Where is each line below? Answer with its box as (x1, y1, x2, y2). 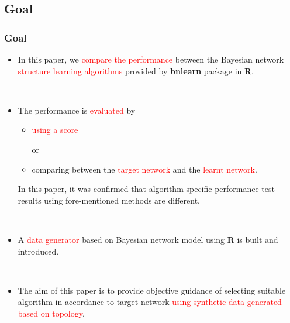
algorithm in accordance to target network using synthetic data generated (18, 295, 282, 308)
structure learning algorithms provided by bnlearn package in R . (18, 64, 254, 77)
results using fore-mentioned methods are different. (18, 194, 200, 206)
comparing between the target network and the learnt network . (32, 163, 257, 175)
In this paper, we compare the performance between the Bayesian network (18, 53, 284, 65)
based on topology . (18, 307, 85, 319)
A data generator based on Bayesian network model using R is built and (18, 233, 278, 245)
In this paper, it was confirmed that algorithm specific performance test (18, 183, 275, 195)
